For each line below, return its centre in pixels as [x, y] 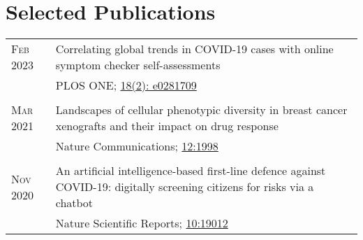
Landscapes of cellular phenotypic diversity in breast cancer [201, 110]
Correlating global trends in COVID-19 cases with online [194, 49]
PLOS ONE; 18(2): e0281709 [126, 85]
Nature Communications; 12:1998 [137, 146]
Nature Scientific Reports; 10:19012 [142, 223]
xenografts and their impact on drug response [167, 126]
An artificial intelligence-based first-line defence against [191, 171]
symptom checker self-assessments [138, 65]
